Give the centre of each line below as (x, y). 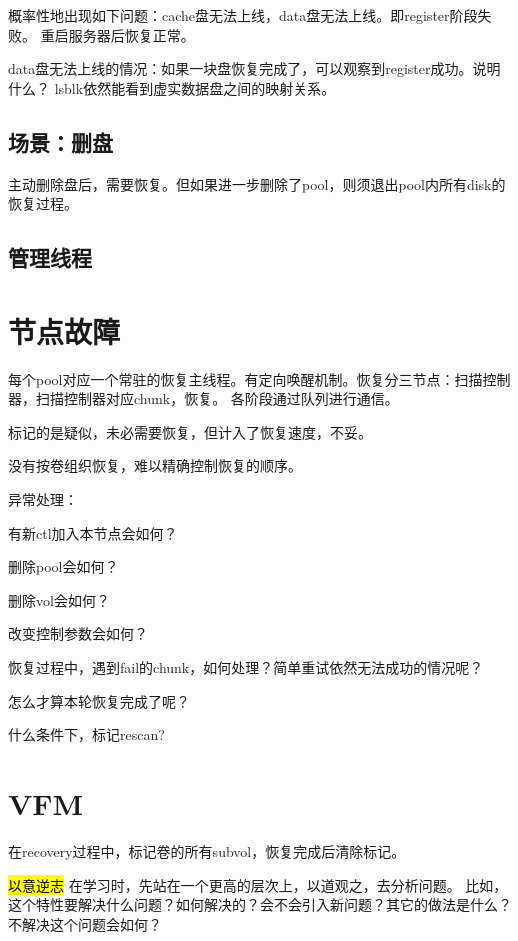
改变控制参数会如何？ (78, 633)
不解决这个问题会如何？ (85, 923)
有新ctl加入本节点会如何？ (93, 532)
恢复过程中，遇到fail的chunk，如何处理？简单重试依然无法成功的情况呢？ (246, 667)
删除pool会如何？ (63, 566)
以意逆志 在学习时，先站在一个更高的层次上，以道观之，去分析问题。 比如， (258, 884)
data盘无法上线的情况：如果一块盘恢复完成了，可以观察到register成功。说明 (254, 68)
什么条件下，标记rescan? (86, 734)
